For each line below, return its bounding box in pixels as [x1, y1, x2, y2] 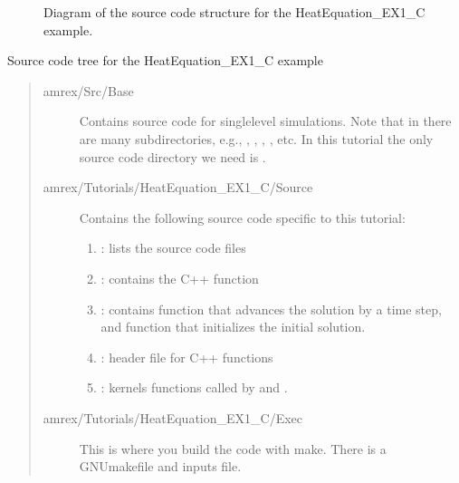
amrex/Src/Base [43, 81, 134, 100]
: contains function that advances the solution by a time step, [100, 299, 442, 318]
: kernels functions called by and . [100, 378, 288, 397]
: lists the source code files [100, 238, 246, 257]
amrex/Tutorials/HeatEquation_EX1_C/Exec [43, 408, 303, 427]
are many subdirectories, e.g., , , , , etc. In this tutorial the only [79, 129, 434, 148]
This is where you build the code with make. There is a [79, 439, 387, 458]
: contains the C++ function [100, 268, 259, 287]
